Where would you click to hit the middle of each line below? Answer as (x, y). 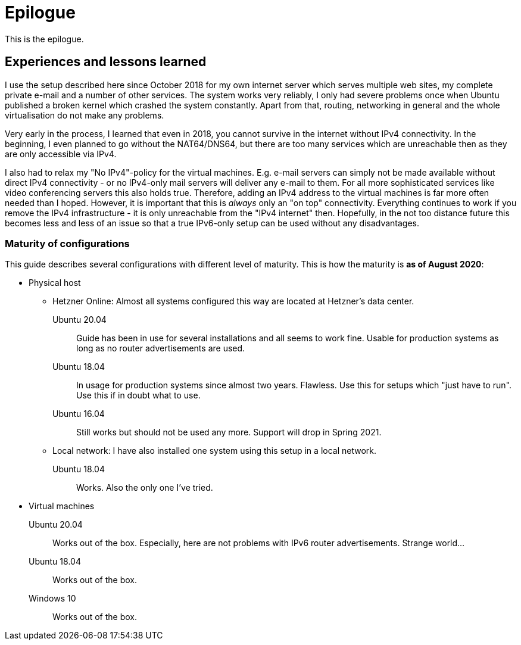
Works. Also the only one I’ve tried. (145, 488)
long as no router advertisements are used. (161, 348)
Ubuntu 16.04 (79, 414)
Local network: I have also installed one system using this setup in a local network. (215, 451)
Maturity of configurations (67, 243)
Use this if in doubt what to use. (138, 395)
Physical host (55, 283)
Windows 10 (52, 599)
